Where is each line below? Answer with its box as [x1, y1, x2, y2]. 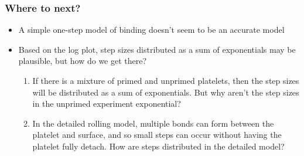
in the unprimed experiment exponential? [32, 97, 181, 110]
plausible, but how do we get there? [18, 55, 147, 67]
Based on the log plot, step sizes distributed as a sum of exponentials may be [18, 43, 296, 55]
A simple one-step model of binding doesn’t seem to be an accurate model [18, 23, 285, 36]
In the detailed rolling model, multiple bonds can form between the [32, 117, 274, 129]
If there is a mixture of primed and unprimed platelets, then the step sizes [32, 74, 299, 86]
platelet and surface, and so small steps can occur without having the [32, 128, 282, 141]
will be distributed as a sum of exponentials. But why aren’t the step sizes [32, 86, 299, 98]
